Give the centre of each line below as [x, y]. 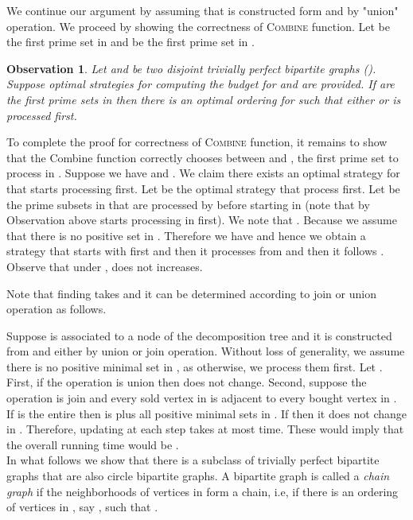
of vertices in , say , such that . [82, 507]
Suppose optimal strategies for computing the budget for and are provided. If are [201, 84]
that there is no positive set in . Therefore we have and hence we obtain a [186, 235]
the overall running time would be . [93, 444]
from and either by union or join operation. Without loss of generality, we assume [206, 351]
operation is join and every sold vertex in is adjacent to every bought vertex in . [202, 398]
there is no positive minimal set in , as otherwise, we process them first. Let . [195, 366]
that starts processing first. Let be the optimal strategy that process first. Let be [203, 188]
